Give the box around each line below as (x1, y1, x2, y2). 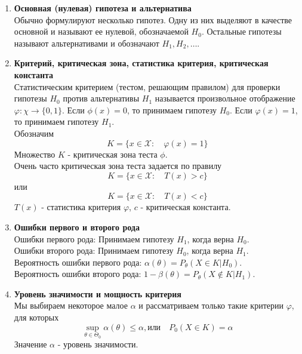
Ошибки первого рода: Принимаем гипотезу (14, 232, 174, 245)
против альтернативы (63, 92, 140, 104)
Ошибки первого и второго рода (14, 220, 140, 233)
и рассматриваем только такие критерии (138, 299, 283, 312)
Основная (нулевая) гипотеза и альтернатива (14, 2, 192, 14)
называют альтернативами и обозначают (14, 36, 159, 49)
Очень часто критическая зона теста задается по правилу (14, 159, 222, 172)
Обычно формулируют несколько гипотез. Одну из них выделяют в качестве (14, 13, 292, 26)
